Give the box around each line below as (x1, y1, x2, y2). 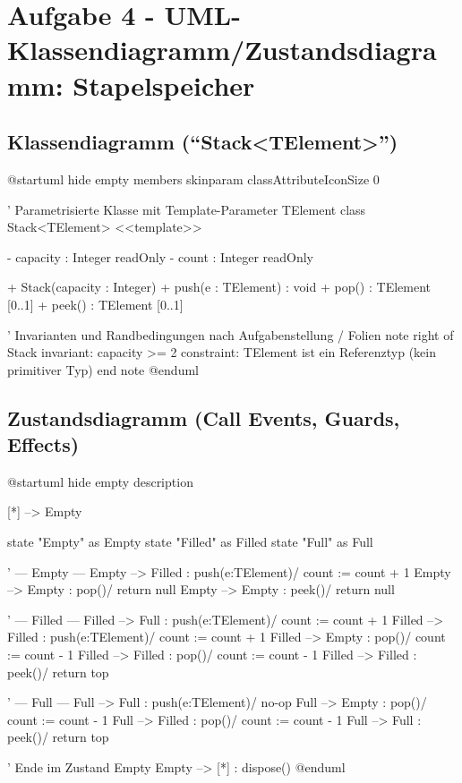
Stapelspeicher (73, 66, 255, 103)
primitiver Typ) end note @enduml (7, 360, 199, 379)
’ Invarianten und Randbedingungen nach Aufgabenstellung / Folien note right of (7, 325, 454, 344)
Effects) (7, 430, 80, 458)
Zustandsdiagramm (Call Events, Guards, (7, 404, 400, 431)
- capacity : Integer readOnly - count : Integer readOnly (7, 247, 313, 266)
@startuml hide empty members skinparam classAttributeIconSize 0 (7, 169, 380, 188)
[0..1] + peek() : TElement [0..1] (7, 294, 184, 313)
